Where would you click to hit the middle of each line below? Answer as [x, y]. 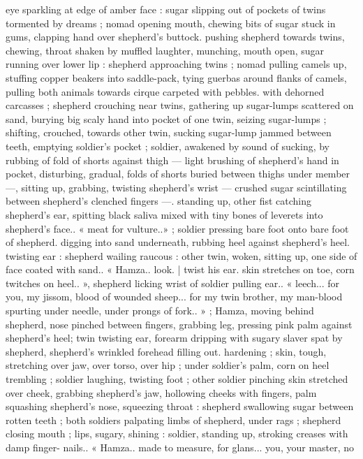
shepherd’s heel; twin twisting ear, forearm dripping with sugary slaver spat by [174, 338]
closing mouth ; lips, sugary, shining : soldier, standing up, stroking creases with [177, 433]
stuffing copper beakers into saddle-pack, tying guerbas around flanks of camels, [176, 77]
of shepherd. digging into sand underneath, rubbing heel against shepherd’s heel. [178, 242]
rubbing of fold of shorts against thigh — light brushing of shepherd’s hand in [172, 160]
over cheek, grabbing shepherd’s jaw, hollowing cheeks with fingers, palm [161, 392]
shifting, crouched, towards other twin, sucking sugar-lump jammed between [169, 132]
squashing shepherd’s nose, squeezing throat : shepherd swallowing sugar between [180, 406]
